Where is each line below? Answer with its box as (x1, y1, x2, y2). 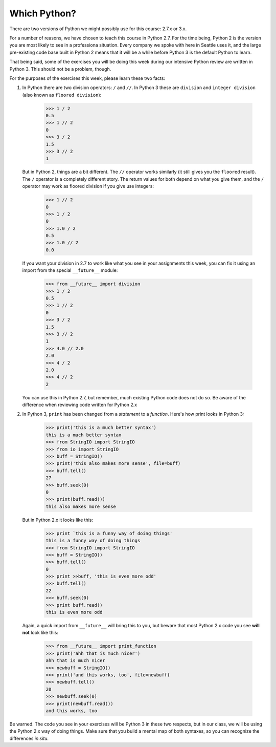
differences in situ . (9, 735, 49, 741)
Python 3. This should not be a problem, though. (9, 66, 111, 72)
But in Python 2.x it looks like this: (22, 517, 94, 523)
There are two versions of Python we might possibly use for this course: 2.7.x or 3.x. (9, 26, 187, 32)
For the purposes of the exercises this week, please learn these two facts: (9, 75, 166, 81)
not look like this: (22, 630, 59, 636)
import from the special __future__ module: (22, 267, 118, 273)
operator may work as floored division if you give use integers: (22, 183, 154, 189)
